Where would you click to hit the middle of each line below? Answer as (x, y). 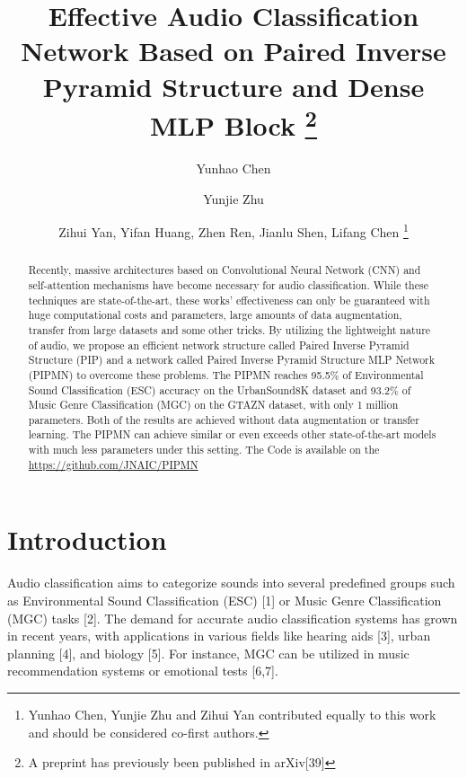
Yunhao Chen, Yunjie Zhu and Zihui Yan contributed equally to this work (232, 714)
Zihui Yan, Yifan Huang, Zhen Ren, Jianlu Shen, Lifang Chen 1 (233, 230)
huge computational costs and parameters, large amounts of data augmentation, (215, 315)
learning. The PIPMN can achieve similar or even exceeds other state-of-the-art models (232, 434)
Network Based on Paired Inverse (233, 51)
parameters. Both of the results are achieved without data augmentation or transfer (224, 419)
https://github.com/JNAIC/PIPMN (113, 464)
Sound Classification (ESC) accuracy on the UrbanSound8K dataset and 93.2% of (220, 389)
